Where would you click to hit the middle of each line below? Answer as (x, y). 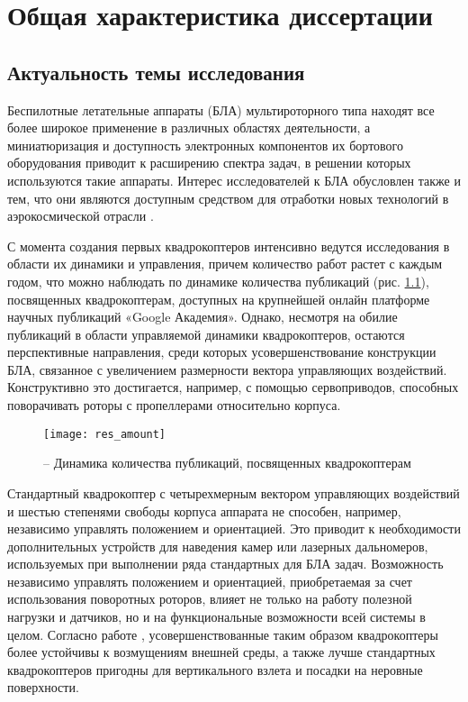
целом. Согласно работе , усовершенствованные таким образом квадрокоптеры (223, 634)
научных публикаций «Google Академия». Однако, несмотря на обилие (202, 317)
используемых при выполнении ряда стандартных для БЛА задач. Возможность (225, 564)
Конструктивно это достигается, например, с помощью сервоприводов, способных (233, 387)
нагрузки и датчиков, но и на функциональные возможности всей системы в (216, 617)
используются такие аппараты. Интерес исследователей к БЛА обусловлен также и (234, 180)
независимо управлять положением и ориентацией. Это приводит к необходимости (234, 529)
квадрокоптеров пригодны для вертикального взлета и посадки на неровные (215, 669)
